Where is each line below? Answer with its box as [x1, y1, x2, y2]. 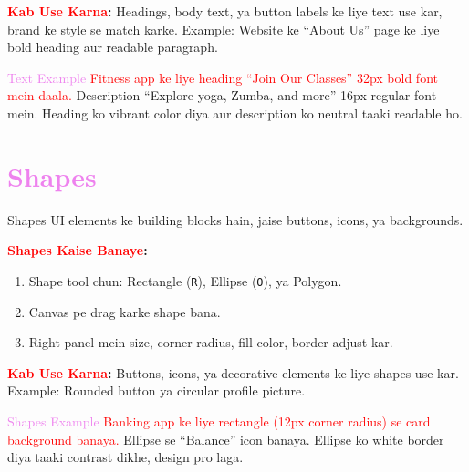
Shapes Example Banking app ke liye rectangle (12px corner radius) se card [7, 411, 431, 430]
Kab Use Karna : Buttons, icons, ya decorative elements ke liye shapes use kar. [7, 363, 459, 382]
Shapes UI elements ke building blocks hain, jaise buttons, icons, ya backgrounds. [7, 210, 464, 229]
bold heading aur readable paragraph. [7, 37, 218, 56]
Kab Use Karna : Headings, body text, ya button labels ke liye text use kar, [7, 2, 443, 20]
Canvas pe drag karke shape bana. [28, 302, 221, 321]
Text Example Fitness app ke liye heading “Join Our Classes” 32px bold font [7, 67, 438, 87]
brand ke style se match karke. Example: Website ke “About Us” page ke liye [7, 19, 440, 38]
